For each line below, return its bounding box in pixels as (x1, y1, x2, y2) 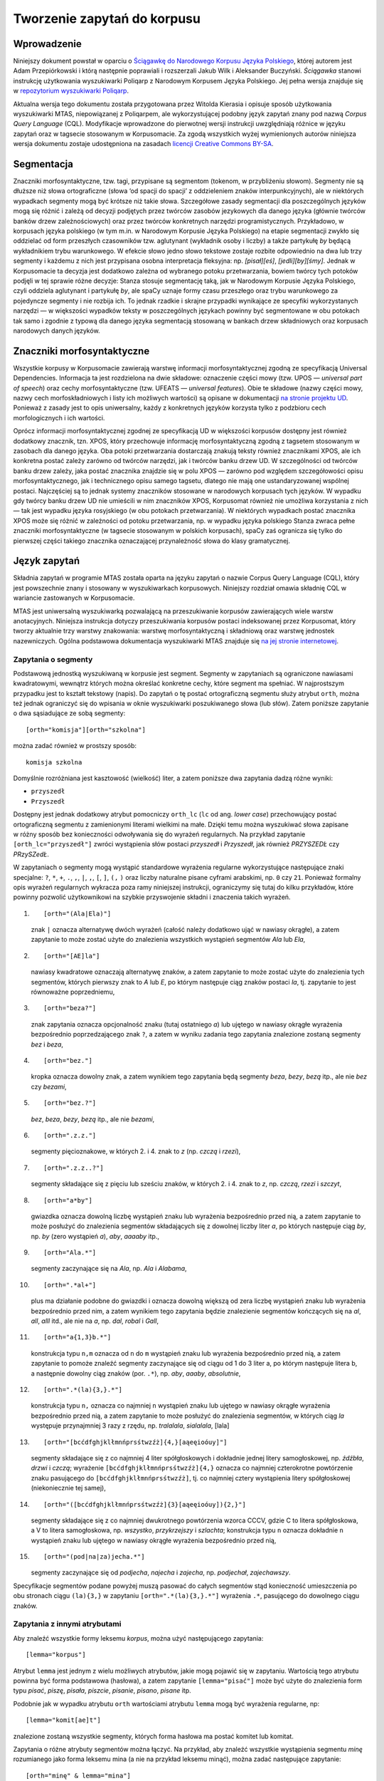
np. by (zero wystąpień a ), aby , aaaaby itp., (31, 1232, 160, 1240)
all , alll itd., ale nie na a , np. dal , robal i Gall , (31, 1317, 159, 1325)
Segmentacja (13, 158, 74, 170)
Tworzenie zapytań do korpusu (13, 11, 201, 26)
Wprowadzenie (13, 38, 82, 50)
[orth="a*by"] (43, 1196, 92, 1204)
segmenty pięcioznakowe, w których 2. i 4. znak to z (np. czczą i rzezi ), (31, 1147, 241, 1156)
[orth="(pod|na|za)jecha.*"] (43, 1553, 145, 1561)
